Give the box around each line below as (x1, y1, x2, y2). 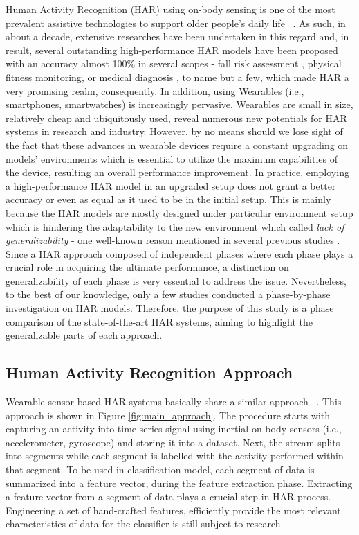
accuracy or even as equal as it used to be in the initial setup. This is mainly (6, 192, 331, 207)
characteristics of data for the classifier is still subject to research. (6, 516, 284, 531)
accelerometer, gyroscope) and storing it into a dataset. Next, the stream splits (6, 435, 340, 449)
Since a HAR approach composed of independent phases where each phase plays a (6, 246, 353, 261)
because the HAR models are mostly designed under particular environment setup (6, 205, 353, 220)
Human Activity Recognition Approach (6, 362, 293, 383)
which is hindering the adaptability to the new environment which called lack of (6, 219, 344, 234)
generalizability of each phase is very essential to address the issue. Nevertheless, (6, 273, 347, 288)
